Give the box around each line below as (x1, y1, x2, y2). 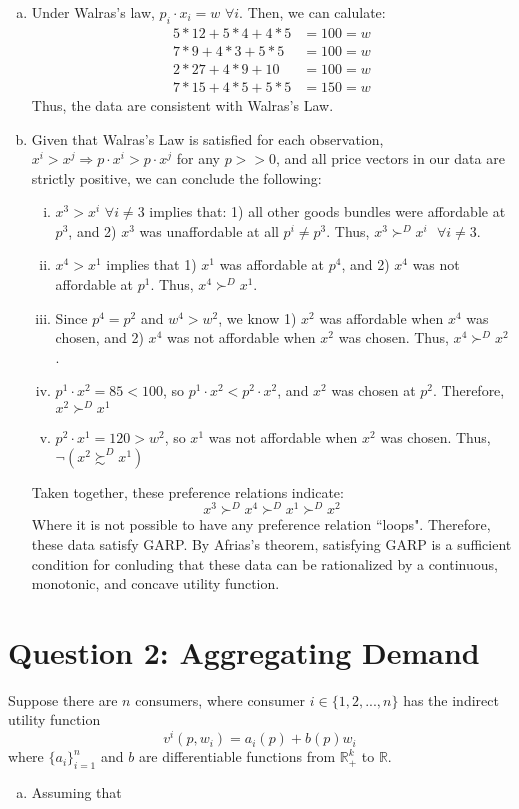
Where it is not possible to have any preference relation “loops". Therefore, (31, 514, 491, 535)
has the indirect (403, 689, 499, 710)
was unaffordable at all (139, 220, 279, 241)
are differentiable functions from (138, 746, 336, 767)
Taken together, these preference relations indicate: (31, 481, 344, 502)
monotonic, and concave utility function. (31, 573, 280, 594)
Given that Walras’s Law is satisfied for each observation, (31, 128, 384, 149)
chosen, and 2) (55, 327, 144, 348)
